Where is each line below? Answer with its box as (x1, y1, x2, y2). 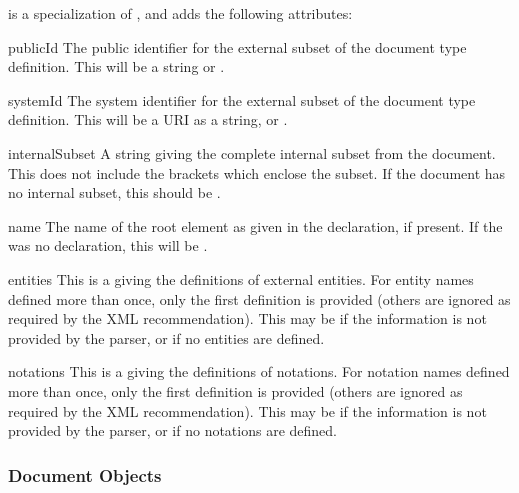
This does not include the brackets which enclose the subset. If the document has (8, 162, 506, 183)
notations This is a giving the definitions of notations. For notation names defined (8, 361, 510, 382)
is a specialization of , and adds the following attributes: (8, 3, 353, 23)
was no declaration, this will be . (8, 235, 208, 256)
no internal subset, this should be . (8, 182, 221, 203)
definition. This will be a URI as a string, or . (8, 109, 288, 130)
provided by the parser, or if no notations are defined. (8, 420, 337, 441)
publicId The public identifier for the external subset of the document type (8, 36, 467, 57)
